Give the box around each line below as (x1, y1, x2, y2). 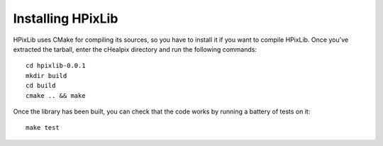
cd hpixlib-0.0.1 (26, 62, 86, 70)
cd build (26, 82, 56, 90)
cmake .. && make (26, 91, 86, 99)
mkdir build (26, 72, 67, 79)
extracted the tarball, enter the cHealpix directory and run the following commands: (13, 45, 257, 53)
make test (26, 124, 60, 132)
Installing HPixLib (13, 11, 118, 26)
